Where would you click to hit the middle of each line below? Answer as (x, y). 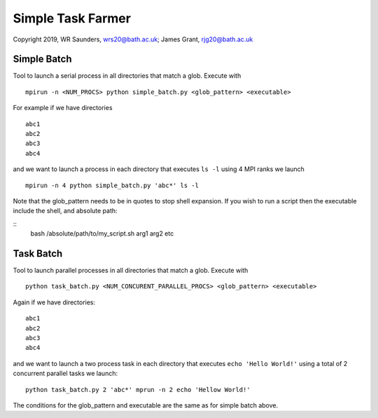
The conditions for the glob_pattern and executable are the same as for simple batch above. (146, 405)
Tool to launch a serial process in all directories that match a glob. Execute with (127, 76)
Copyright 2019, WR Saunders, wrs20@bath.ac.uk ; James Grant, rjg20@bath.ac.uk (133, 39)
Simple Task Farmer (72, 18)
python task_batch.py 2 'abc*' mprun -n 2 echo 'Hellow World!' (138, 390)
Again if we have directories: (54, 302)
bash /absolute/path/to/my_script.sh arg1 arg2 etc (102, 234)
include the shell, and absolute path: (65, 211)
